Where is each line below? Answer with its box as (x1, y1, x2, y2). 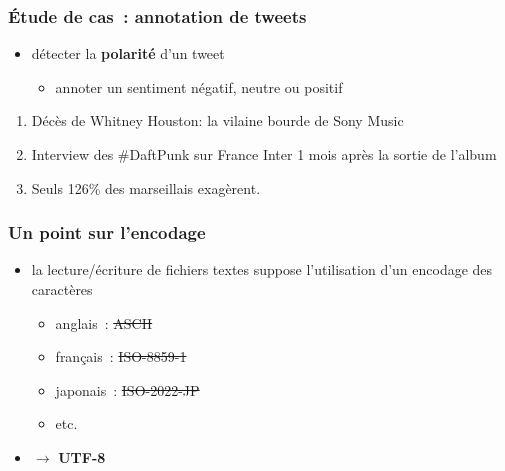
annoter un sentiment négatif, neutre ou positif (55, 76, 343, 97)
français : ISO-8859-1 (55, 346, 187, 367)
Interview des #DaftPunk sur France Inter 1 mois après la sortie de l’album (31, 144, 497, 164)
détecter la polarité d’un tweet (31, 43, 225, 64)
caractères (31, 279, 93, 299)
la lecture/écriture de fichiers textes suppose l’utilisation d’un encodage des (31, 259, 493, 280)
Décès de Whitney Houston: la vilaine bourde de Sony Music (31, 110, 404, 131)
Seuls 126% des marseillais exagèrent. (31, 177, 261, 198)
